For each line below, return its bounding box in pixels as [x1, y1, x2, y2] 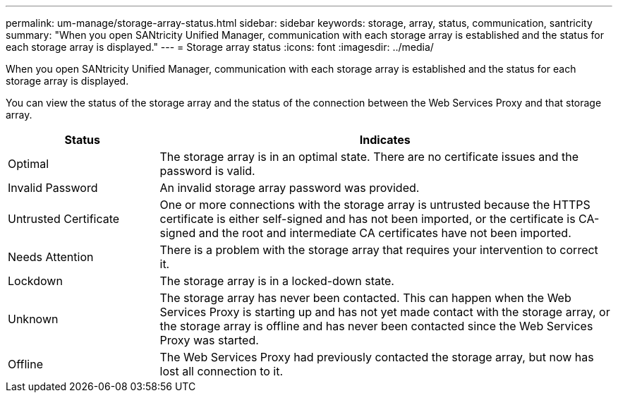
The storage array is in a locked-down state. [159, 274, 394, 288]
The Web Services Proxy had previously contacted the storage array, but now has [159, 350, 594, 364]
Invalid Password [8, 181, 98, 195]
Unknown [8, 312, 59, 326]
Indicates [359, 133, 411, 147]
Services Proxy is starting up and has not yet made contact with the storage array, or [159, 305, 610, 319]
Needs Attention [8, 250, 94, 264]
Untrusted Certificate [8, 212, 120, 226]
